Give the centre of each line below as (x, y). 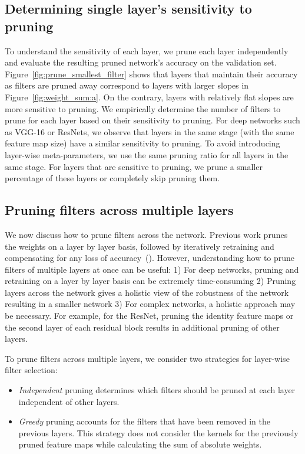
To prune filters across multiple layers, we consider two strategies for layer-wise (147, 358)
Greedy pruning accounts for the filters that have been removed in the (144, 421)
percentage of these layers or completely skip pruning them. (112, 178)
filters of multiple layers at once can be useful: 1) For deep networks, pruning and (152, 269)
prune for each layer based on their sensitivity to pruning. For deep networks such (152, 120)
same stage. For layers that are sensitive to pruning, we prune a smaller (134, 166)
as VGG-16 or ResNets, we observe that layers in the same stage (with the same (150, 131)
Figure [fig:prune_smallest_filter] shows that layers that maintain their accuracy (151, 74)
